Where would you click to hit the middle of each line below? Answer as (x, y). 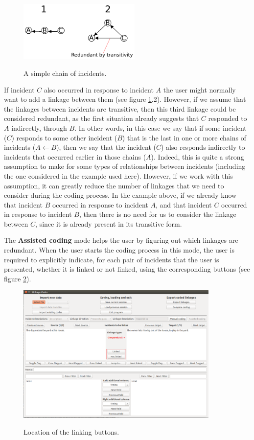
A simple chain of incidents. (65, 73)
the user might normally (199, 89)
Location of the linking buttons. (71, 431)
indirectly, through (39, 127)
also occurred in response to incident (99, 89)
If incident (19, 89)
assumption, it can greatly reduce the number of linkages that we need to (114, 185)
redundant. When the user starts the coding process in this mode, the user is (119, 250)
